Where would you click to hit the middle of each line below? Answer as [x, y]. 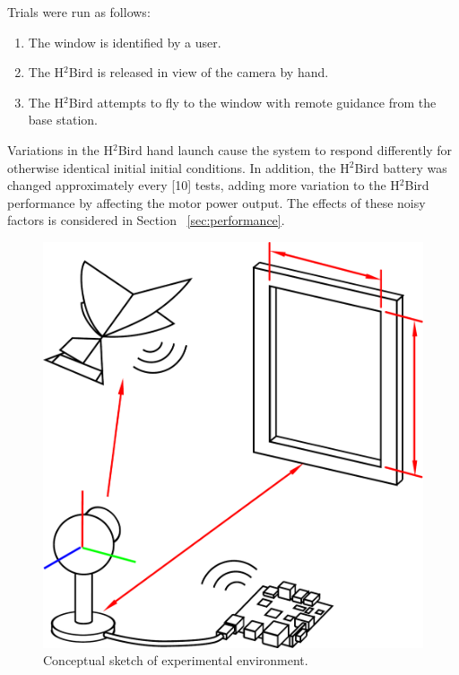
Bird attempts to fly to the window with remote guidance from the [252, 102]
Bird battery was [401, 167]
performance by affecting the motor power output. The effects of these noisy [217, 202]
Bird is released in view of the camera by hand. [199, 72]
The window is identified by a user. [125, 42]
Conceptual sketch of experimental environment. [176, 660]
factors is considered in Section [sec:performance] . [146, 220]
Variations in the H [60, 149]
